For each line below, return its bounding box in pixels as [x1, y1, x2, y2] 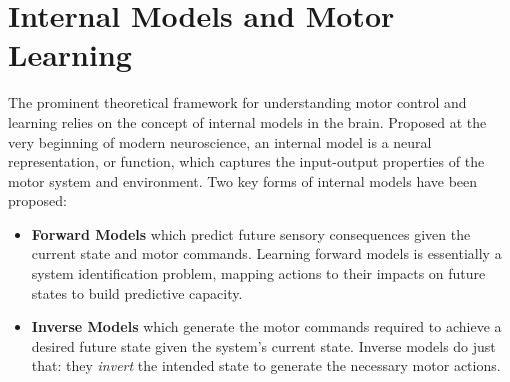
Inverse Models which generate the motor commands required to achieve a [31, 316, 502, 337]
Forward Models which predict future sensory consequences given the [31, 223, 471, 244]
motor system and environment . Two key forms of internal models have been [8, 170, 478, 191]
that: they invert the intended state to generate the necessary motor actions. [31, 355, 501, 376]
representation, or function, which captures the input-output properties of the [8, 151, 485, 172]
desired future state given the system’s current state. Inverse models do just [31, 335, 496, 356]
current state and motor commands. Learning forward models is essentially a [31, 243, 502, 264]
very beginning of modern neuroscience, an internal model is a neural [8, 131, 432, 152]
